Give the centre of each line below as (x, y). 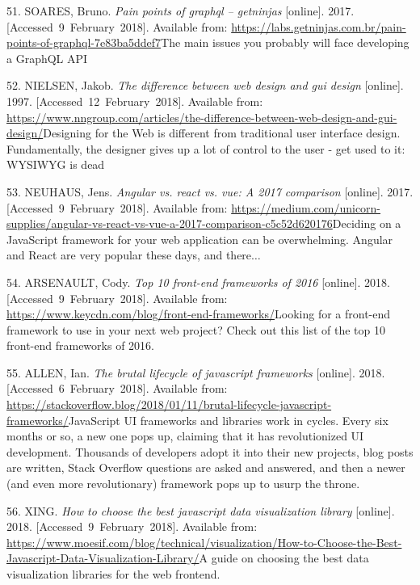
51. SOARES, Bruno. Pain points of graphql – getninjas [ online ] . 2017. (181, 11)
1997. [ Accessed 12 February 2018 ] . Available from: (135, 101)
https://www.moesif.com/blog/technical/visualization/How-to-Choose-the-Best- (204, 542)
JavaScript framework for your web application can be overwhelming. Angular (200, 239)
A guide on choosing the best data (284, 558)
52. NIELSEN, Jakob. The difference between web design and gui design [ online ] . (205, 85)
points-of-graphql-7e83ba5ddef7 (84, 42)
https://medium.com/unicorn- (306, 207)
